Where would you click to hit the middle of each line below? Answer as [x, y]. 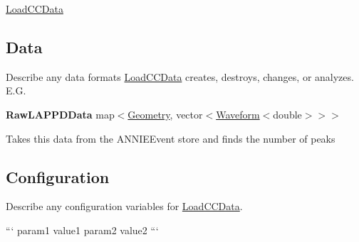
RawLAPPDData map [60, 114]
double [287, 114]
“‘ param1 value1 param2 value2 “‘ [82, 230]
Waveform [238, 114]
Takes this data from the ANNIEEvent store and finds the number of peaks [171, 138]
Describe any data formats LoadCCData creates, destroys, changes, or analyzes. [180, 76]
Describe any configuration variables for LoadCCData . [124, 206]
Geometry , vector [165, 114]
